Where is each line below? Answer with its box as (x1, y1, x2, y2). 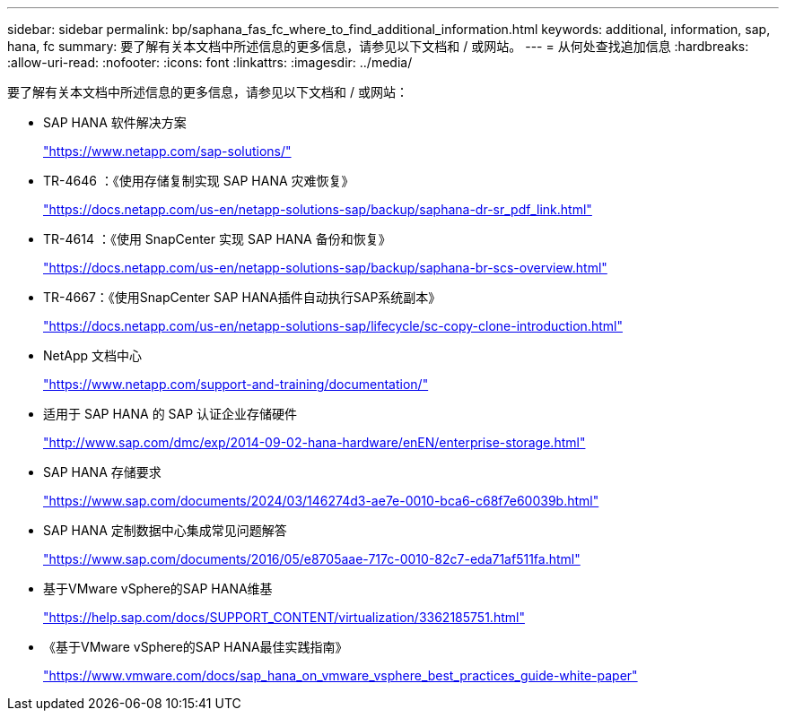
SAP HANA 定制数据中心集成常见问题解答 (43, 523, 287, 538)
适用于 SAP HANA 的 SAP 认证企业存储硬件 (43, 406, 298, 421)
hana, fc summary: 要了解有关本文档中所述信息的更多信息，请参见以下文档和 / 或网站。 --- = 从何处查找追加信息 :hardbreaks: (7, 39, 749, 54)
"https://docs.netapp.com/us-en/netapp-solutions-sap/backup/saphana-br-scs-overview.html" (43, 260, 607, 275)
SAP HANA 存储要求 (43, 464, 162, 480)
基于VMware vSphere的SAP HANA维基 (43, 581, 273, 596)
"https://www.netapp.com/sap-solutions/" (43, 143, 292, 159)
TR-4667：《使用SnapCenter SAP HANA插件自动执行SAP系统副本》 (43, 290, 441, 305)
